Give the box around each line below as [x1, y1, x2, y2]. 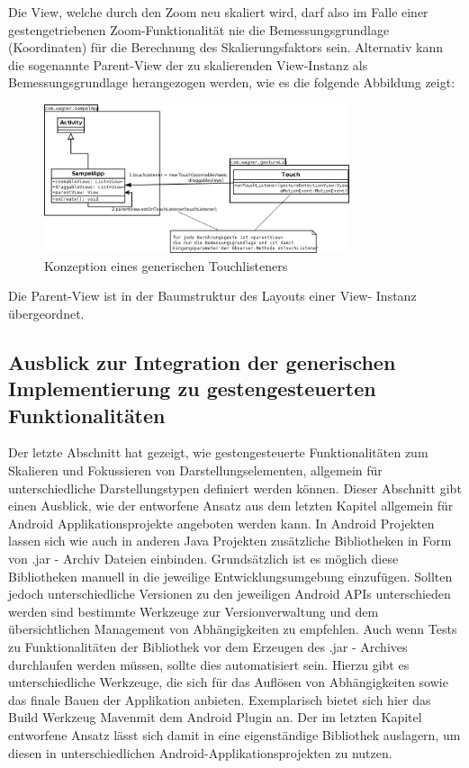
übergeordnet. [8, 303, 85, 322]
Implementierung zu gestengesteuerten [8, 375, 376, 402]
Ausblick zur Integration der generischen [8, 348, 396, 375]
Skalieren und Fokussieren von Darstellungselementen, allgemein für [8, 461, 383, 480]
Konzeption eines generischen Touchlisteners [44, 256, 288, 275]
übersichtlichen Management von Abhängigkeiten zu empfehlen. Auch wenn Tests [8, 619, 457, 638]
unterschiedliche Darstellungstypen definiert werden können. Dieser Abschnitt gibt [8, 478, 462, 497]
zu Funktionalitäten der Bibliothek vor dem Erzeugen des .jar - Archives [8, 637, 408, 655]
